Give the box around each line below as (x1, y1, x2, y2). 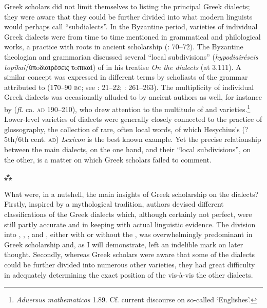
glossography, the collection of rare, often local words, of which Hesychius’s (4, 123, 240, 134)
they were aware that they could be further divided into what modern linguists (4, 11, 253, 22)
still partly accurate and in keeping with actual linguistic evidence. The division (4, 219, 256, 229)
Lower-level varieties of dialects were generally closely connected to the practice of (4, 114, 262, 124)
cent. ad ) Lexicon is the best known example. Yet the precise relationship (31, 134, 261, 144)
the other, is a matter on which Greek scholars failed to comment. (4, 154, 212, 165)
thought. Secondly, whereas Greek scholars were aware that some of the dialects (4, 249, 255, 260)
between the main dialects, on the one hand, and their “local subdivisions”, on (4, 143, 251, 154)
